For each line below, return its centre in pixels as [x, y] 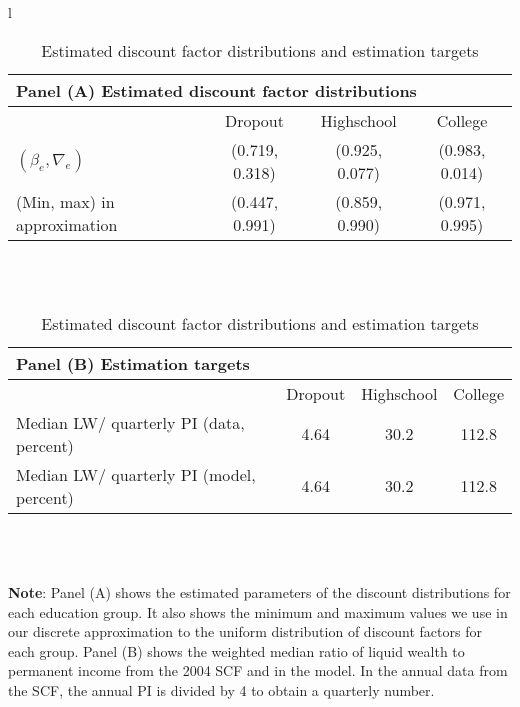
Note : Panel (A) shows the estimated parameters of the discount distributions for [259, 591]
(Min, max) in [65, 201]
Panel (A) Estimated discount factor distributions [216, 90]
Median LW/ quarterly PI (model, [136, 474]
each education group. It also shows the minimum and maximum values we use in [258, 611]
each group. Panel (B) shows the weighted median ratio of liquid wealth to [236, 650]
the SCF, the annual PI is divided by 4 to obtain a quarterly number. [221, 689]
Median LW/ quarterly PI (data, [130, 422]
